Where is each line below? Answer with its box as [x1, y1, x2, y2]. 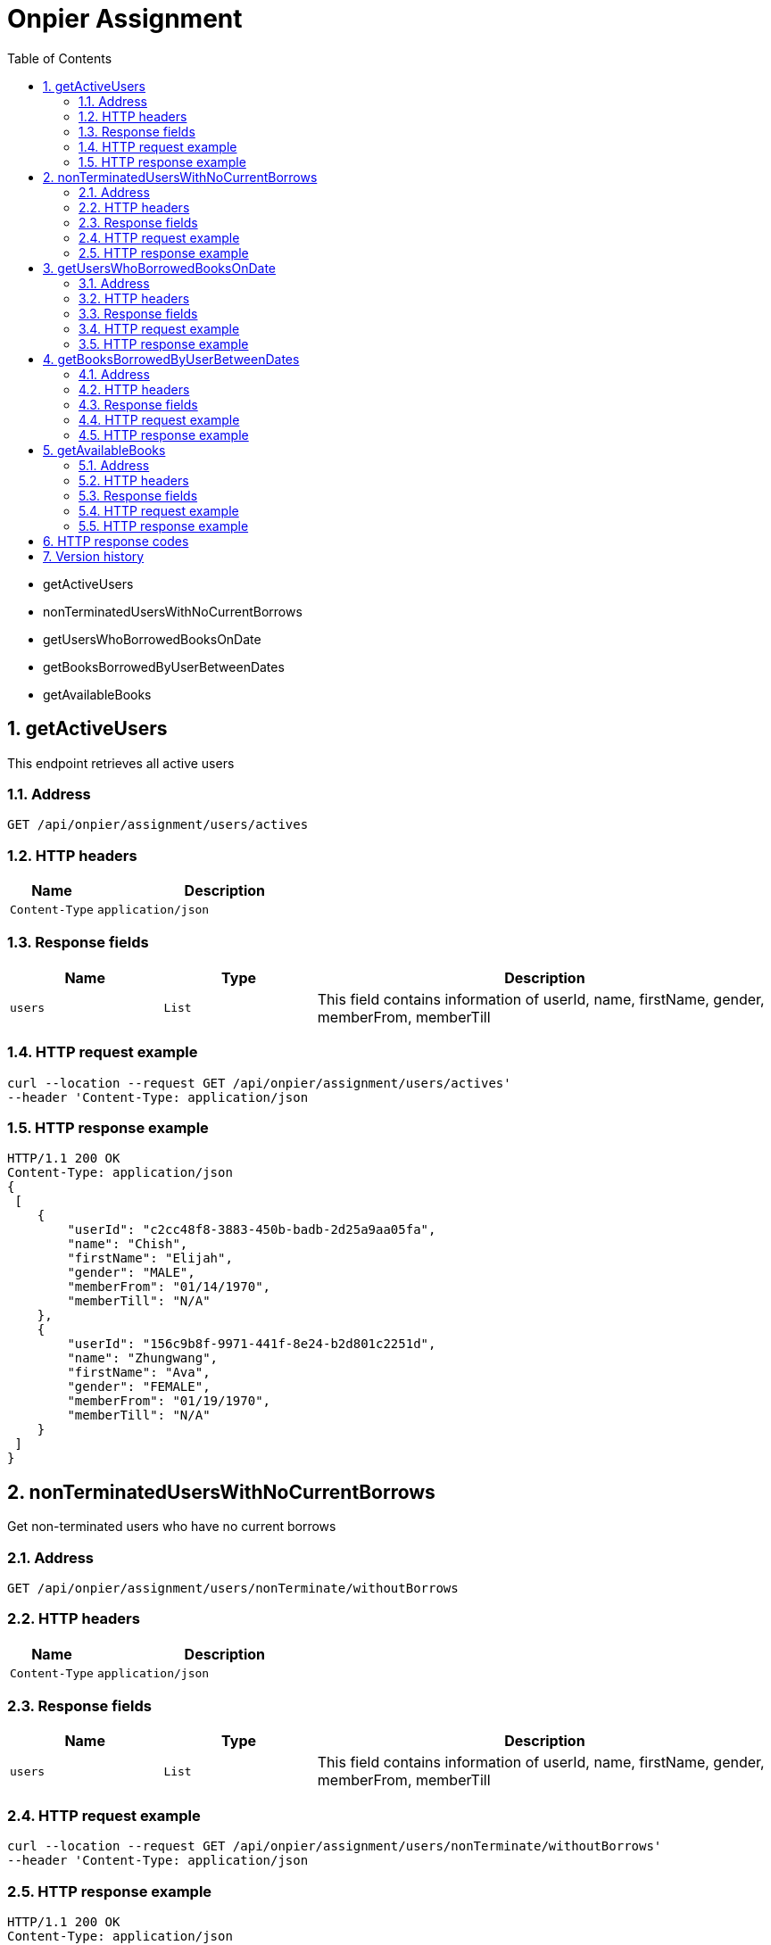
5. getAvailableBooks [43, 442, 166, 458]
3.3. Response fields [79, 305, 198, 321]
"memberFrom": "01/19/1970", [67, 1394, 271, 1409]
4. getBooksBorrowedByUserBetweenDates [43, 351, 300, 367]
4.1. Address [79, 366, 150, 382]
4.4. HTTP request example [79, 411, 240, 427]
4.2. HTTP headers [79, 381, 190, 397]
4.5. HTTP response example [79, 426, 249, 443]
